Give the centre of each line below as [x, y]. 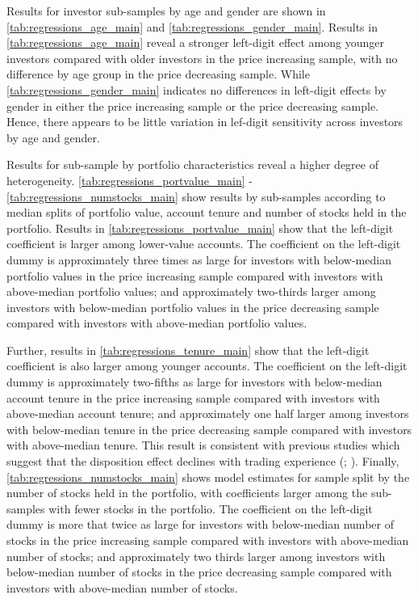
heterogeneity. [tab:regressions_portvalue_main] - [130, 180]
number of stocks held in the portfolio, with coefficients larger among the [187, 493]
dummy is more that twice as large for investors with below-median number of [200, 524]
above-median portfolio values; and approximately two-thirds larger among [191, 291]
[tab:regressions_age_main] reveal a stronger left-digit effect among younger [195, 42]
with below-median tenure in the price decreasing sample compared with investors [209, 429]
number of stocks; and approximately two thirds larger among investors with [196, 556]
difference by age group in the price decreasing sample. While [158, 74]
